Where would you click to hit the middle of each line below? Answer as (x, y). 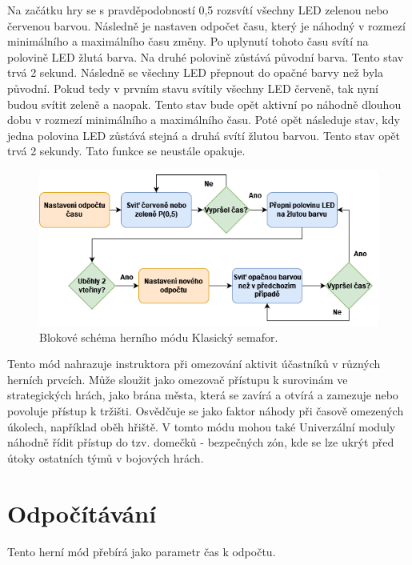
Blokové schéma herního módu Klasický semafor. (159, 337)
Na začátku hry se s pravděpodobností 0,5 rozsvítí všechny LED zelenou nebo (198, 10)
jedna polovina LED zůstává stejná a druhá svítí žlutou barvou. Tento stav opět (204, 135)
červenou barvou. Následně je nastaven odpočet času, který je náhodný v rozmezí (206, 25)
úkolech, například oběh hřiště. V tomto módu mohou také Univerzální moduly (202, 426)
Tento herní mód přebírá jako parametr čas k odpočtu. (142, 551)
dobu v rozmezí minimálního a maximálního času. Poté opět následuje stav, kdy (204, 120)
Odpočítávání (82, 513)
